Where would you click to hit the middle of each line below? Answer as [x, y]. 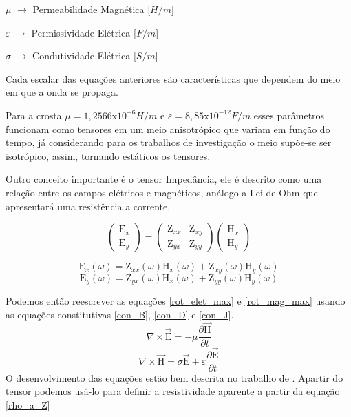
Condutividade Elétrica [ [84, 55]
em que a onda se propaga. [62, 92]
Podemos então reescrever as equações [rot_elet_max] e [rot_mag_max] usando [175, 301]
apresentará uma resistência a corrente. [88, 206]
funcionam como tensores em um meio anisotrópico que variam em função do [168, 129]
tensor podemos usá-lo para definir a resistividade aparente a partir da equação [173, 391]
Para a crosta [34, 115]
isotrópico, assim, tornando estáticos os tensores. [108, 155]
